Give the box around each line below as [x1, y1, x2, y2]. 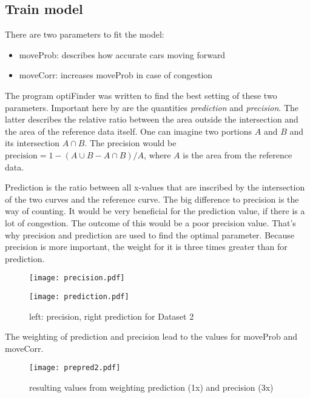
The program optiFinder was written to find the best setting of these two [5, 89, 277, 101]
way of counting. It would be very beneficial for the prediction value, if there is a [5, 204, 305, 217]
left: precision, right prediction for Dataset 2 [29, 309, 194, 322]
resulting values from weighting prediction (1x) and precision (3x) [29, 381, 274, 394]
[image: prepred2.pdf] [29, 363, 121, 373]
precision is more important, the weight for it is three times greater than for [5, 240, 288, 253]
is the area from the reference [183, 148, 292, 161]
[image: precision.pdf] [29, 274, 125, 283]
